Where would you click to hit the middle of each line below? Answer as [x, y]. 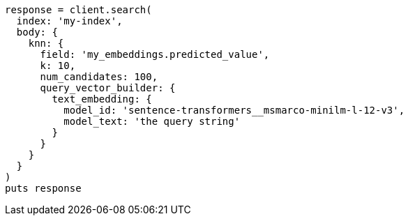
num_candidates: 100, [99, 77]
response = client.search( [78, 10]
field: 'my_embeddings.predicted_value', [155, 54]
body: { [37, 32]
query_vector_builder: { [108, 88]
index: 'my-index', [69, 21]
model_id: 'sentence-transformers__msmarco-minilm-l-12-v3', [234, 110]
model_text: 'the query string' [152, 121]
